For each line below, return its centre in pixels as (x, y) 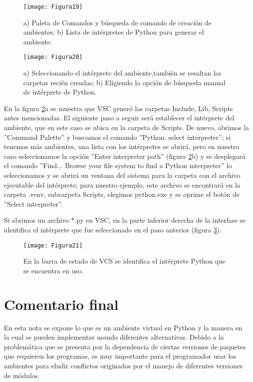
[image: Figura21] (53, 245)
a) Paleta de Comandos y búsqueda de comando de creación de (117, 22)
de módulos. (22, 375)
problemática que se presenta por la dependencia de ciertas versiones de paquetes (125, 346)
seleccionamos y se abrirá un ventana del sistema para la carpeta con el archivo (122, 175)
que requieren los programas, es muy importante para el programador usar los (120, 356)
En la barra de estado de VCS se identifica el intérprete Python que (125, 261)
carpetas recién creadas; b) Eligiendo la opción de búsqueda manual (125, 82)
